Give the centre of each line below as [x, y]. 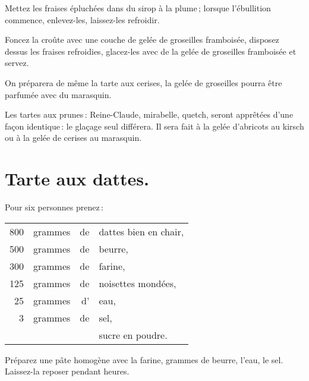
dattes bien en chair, [141, 231]
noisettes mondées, [138, 283]
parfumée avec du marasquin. [58, 94]
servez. [17, 63]
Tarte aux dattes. [77, 179]
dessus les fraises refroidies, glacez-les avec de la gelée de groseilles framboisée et [151, 51]
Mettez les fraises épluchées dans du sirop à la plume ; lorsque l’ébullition [138, 8]
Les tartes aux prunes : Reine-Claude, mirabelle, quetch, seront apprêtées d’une [149, 114]
